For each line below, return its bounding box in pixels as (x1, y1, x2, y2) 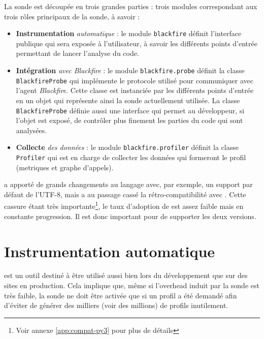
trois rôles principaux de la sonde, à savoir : (4, 11, 140, 21)
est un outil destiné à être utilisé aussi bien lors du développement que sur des (4, 270, 248, 281)
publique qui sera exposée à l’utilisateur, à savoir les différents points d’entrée (16, 38, 257, 48)
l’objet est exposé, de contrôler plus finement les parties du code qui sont (16, 115, 243, 126)
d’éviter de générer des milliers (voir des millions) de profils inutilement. (4, 300, 228, 311)
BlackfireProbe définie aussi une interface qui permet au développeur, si (16, 105, 245, 115)
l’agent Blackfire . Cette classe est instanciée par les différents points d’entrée (16, 85, 254, 96)
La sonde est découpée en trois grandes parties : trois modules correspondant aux (4, 1, 257, 11)
